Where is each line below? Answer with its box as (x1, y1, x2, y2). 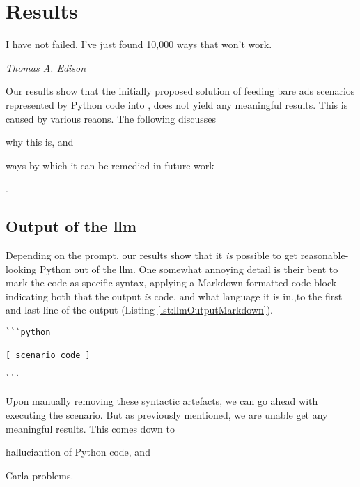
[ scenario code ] (6, 350, 91, 361)
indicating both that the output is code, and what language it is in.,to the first (6, 288, 343, 303)
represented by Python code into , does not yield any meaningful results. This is (6, 97, 348, 111)
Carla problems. (6, 467, 74, 482)
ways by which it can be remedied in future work (6, 157, 214, 172)
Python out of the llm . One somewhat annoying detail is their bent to (40, 261, 338, 276)
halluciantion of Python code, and (6, 445, 150, 459)
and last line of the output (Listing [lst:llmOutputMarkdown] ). (6, 302, 274, 317)
